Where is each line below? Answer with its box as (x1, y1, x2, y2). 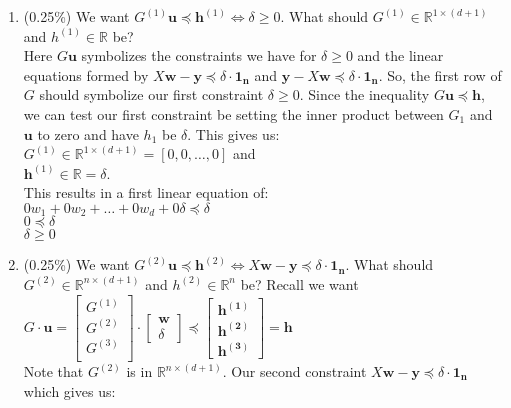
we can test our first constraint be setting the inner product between (23, 103, 444, 124)
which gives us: (23, 380, 116, 401)
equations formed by (23, 64, 149, 85)
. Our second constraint (222, 361, 367, 382)
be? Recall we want (240, 273, 359, 294)
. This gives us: (187, 123, 280, 144)
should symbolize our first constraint (39, 84, 264, 105)
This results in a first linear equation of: (23, 182, 269, 203)
